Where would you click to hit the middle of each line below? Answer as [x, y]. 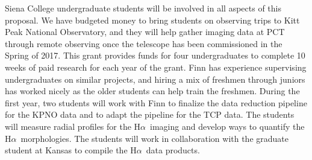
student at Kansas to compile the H [71, 150]
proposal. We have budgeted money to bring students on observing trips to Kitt [152, 20]
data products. [173, 150]
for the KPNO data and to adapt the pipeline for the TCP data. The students [150, 114]
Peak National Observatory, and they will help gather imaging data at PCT [145, 32]
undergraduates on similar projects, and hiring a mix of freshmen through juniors [155, 79]
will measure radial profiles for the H [73, 126]
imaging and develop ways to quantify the [227, 126]
